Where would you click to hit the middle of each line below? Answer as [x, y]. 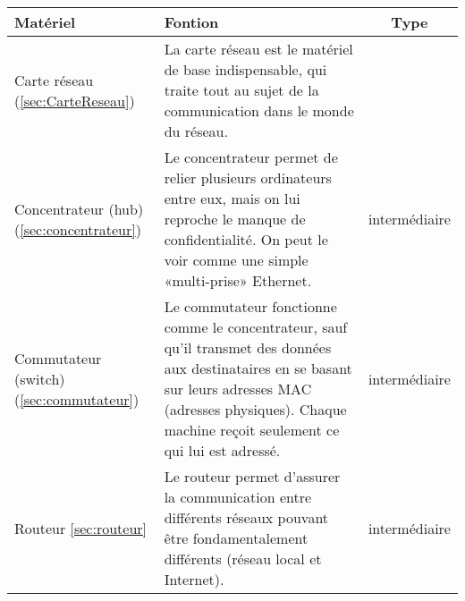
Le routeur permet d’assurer [252, 476]
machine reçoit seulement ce [252, 430]
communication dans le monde [259, 110]
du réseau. [196, 131]
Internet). [194, 579]
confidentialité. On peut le [246, 239]
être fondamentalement [236, 538]
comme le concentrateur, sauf [256, 327]
